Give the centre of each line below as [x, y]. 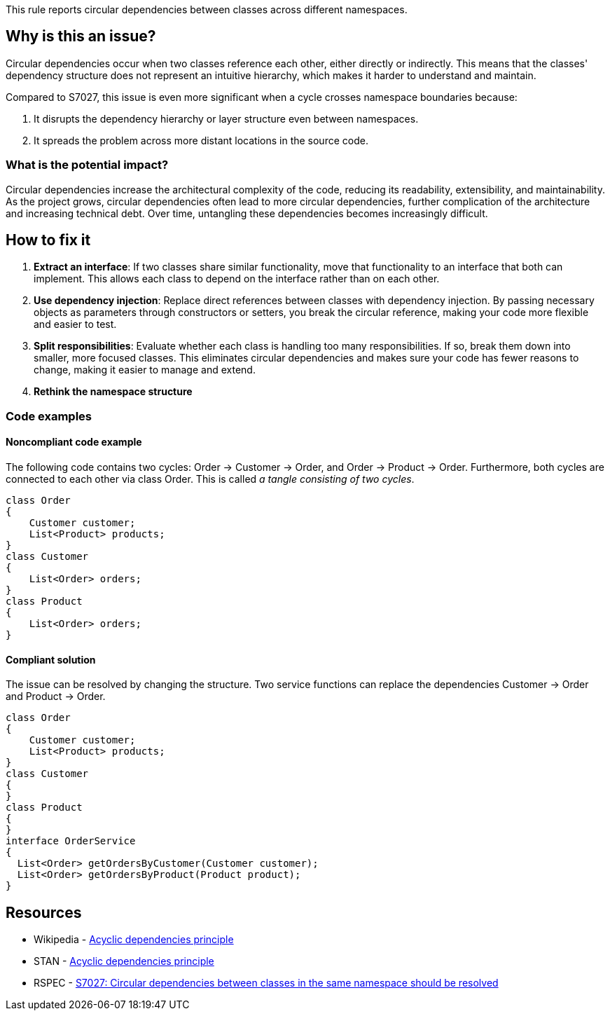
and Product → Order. [56, 696]
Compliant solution [51, 659]
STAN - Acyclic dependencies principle [124, 961]
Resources [44, 912]
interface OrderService [71, 841]
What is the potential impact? [87, 165]
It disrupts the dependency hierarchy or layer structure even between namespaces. [226, 118]
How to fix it [48, 240]
